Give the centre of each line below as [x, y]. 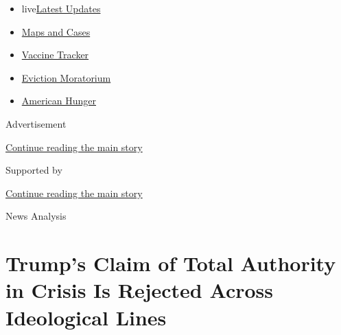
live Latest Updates [61, 8]
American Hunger [59, 101]
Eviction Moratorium [66, 77]
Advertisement [36, 123]
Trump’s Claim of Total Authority [171, 263]
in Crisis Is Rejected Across [139, 290]
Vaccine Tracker [55, 55]
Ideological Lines [86, 317]
